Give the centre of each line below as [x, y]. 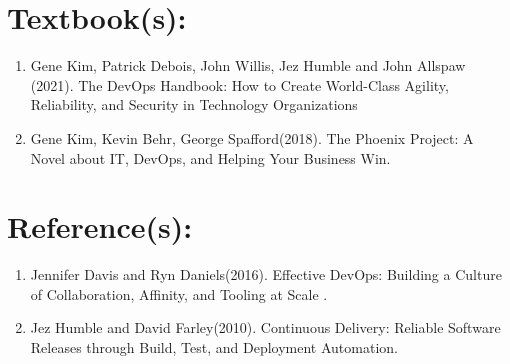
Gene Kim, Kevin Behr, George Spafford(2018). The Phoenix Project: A [252, 137]
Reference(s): [100, 226]
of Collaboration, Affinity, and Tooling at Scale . [179, 293]
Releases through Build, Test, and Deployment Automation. [214, 347]
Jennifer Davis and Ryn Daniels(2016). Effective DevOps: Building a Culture [266, 274]
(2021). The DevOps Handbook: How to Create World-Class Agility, [239, 84]
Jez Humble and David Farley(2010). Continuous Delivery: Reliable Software [265, 327]
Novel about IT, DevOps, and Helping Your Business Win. [210, 157]
